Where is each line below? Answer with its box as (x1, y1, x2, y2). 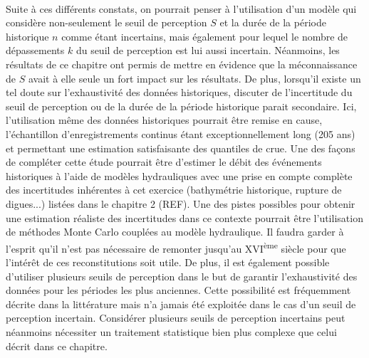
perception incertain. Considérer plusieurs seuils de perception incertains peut (6, 310, 345, 325)
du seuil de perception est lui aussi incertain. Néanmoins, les (76, 43, 340, 58)
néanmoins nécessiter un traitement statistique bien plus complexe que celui (6, 324, 337, 339)
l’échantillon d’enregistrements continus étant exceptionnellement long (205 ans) (6, 126, 355, 141)
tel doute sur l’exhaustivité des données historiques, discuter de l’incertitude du (6, 85, 353, 100)
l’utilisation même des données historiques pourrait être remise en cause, (6, 112, 323, 127)
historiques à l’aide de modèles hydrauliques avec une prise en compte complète (6, 168, 353, 183)
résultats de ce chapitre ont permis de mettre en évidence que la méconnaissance (6, 56, 358, 71)
